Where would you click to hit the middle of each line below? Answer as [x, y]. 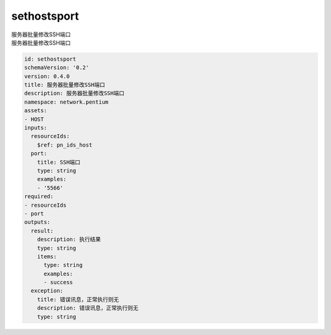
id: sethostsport [50, 59]
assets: [36, 111]
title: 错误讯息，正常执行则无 [78, 299]
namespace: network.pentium [66, 102]
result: [42, 231]
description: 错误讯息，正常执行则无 [88, 308]
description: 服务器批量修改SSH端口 [74, 93]
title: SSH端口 [59, 162]
